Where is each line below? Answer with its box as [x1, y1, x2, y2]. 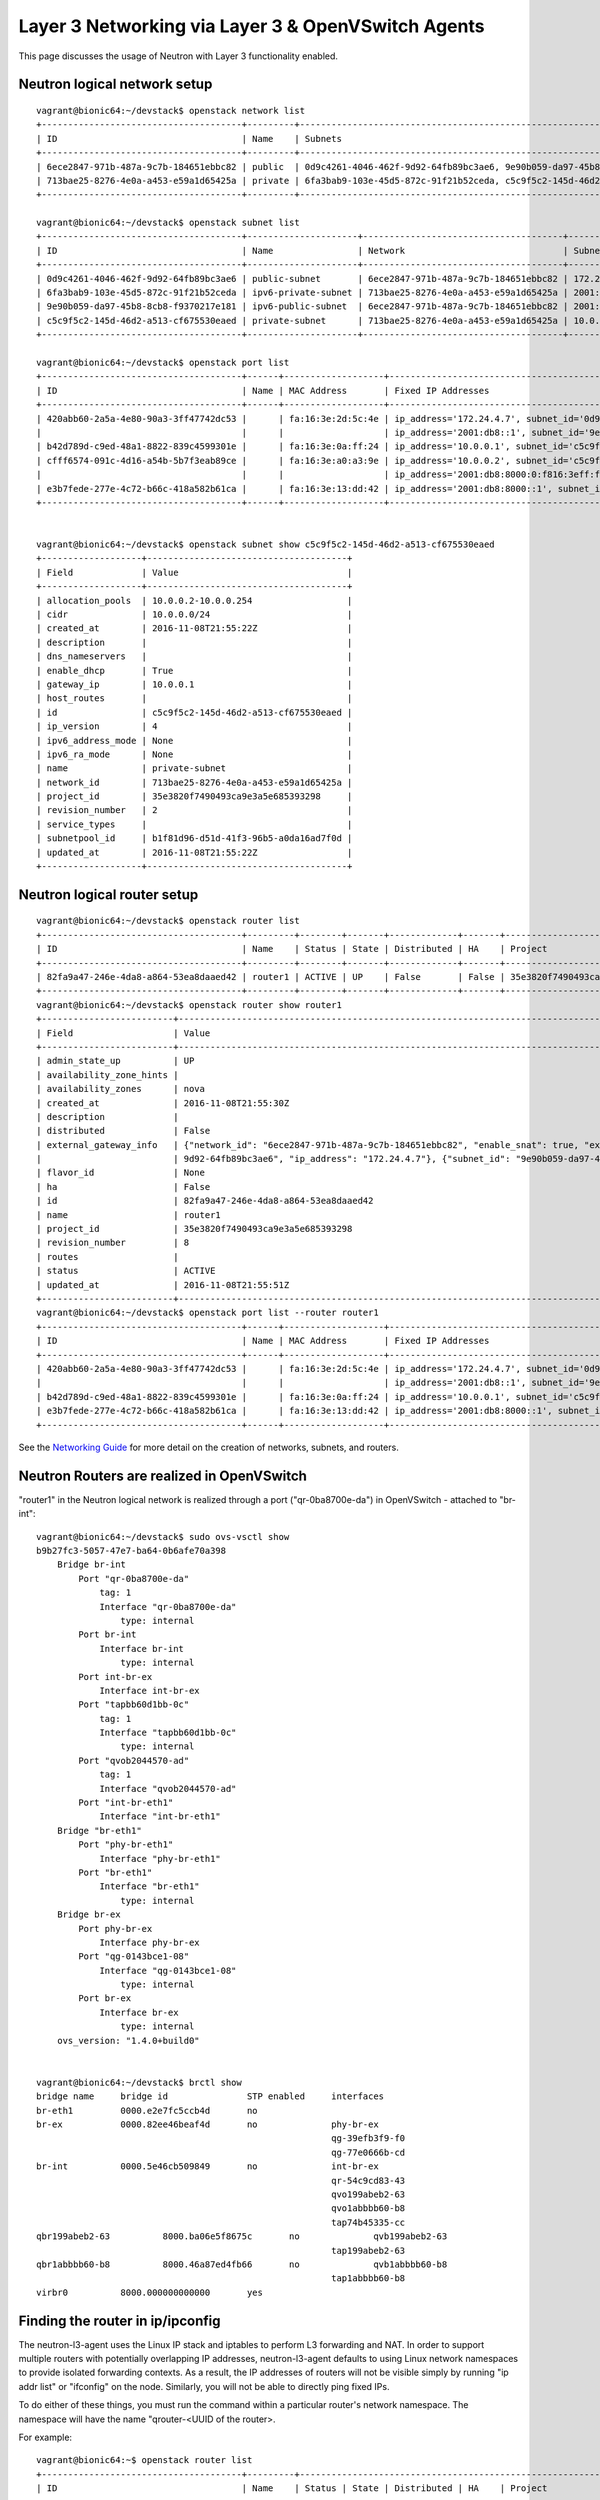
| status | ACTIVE [36, 1265, 216, 1277]
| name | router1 [36, 1209, 222, 1220]
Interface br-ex [99, 2006, 179, 2018]
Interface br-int [99, 1643, 185, 1654]
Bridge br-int [56, 1559, 127, 1570]
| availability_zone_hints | [36, 1069, 179, 1080]
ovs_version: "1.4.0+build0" [56, 2035, 200, 2046]
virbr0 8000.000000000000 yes [36, 2286, 264, 2298]
